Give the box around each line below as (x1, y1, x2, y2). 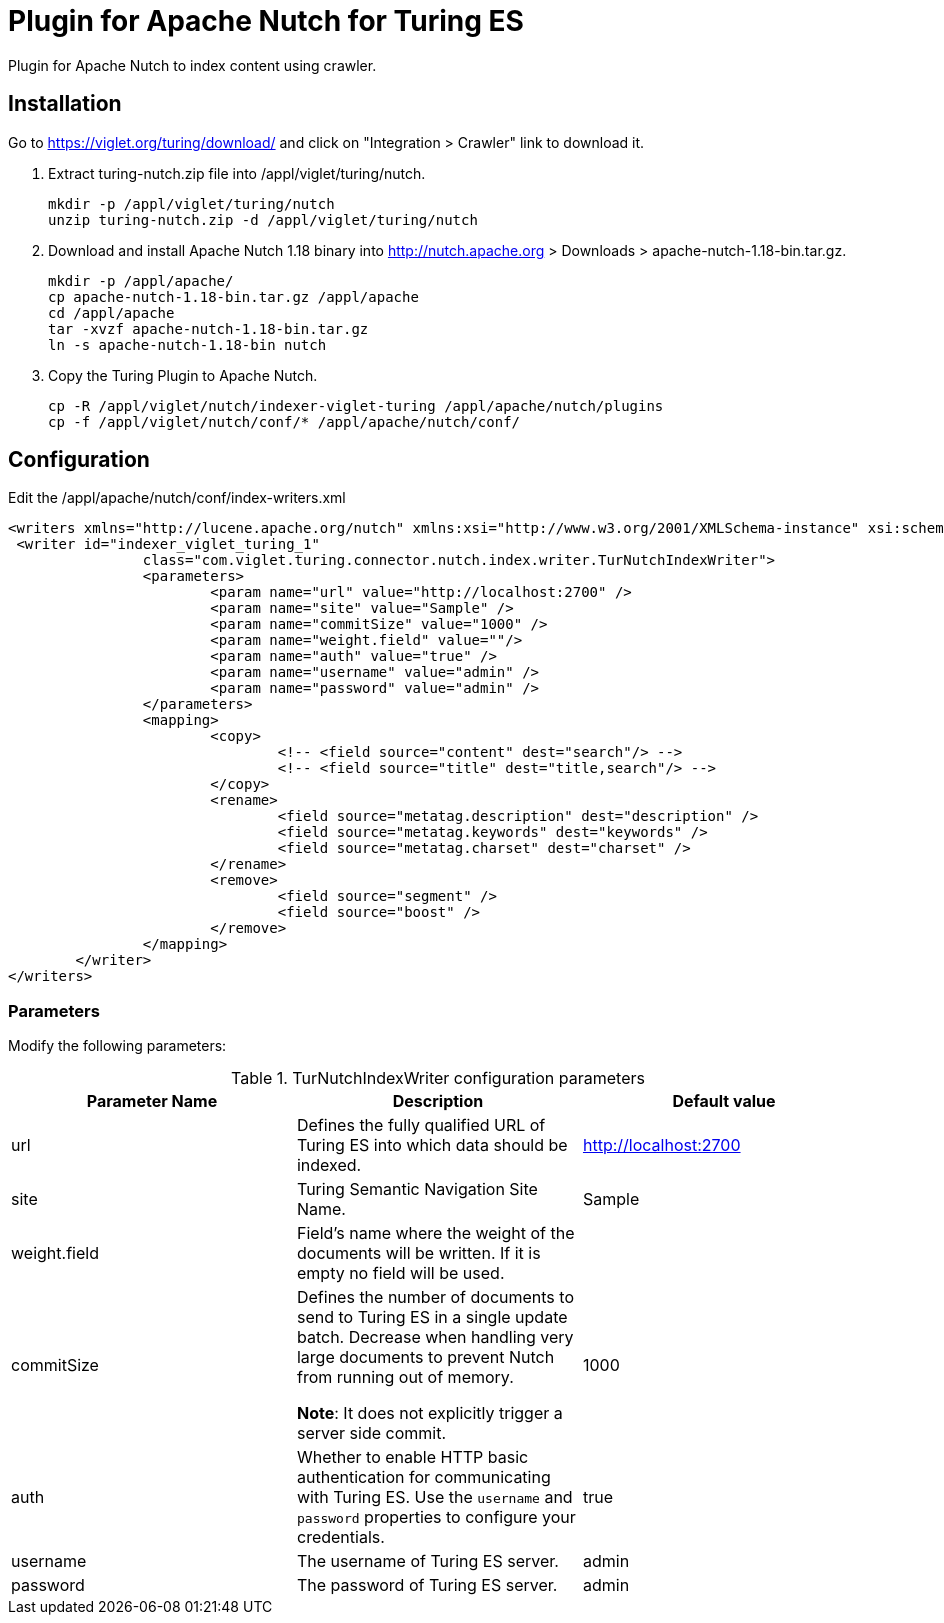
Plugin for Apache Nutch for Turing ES (8, 4, 524, 38)
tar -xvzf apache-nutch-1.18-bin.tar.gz (48, 320, 369, 337)
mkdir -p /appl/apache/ (48, 272, 234, 289)
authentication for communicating (296, 1467, 551, 1488)
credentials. (296, 1527, 385, 1548)
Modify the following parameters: (8, 1037, 227, 1055)
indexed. (296, 1155, 362, 1176)
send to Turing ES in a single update (296, 1307, 568, 1328)
